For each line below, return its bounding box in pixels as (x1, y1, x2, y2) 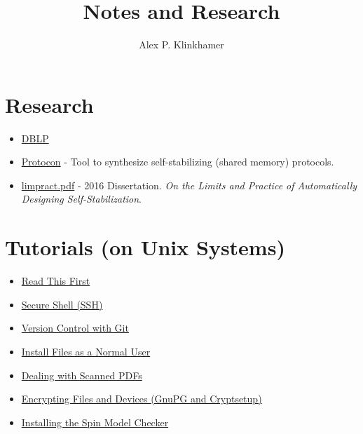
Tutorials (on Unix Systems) (5, 233, 285, 262)
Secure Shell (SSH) (21, 297, 103, 311)
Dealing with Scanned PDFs (21, 367, 142, 382)
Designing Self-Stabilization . (21, 191, 142, 206)
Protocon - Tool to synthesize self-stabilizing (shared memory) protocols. (21, 154, 334, 169)
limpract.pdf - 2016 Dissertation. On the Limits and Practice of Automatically (21, 177, 357, 192)
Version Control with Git (21, 320, 129, 335)
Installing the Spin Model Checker (21, 414, 169, 429)
